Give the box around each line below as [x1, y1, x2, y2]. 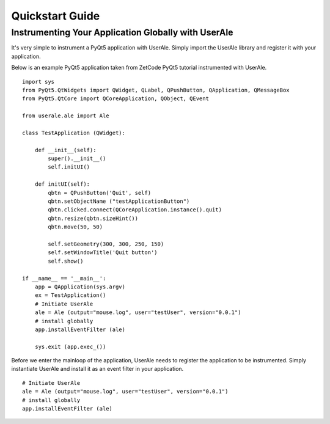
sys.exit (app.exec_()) [34, 343, 106, 350]
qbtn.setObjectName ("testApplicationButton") [48, 198, 190, 205]
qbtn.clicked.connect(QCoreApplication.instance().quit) [48, 207, 222, 213]
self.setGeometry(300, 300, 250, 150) [48, 240, 164, 247]
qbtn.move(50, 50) [48, 224, 103, 230]
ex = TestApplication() [34, 292, 106, 299]
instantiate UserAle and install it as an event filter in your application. [11, 365, 184, 373]
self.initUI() [48, 164, 90, 170]
